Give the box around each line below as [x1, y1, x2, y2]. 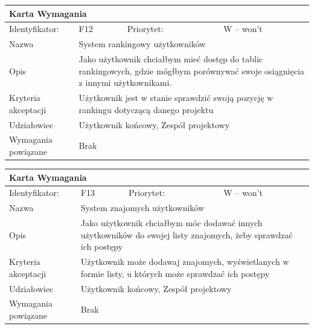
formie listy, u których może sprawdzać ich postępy [80, 267, 270, 279]
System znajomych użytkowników [80, 201, 205, 214]
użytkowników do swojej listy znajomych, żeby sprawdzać [80, 228, 293, 241]
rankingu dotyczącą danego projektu [78, 103, 214, 116]
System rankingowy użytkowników [78, 37, 206, 50]
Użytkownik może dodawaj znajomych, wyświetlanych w [80, 255, 289, 268]
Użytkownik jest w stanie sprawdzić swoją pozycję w [78, 91, 274, 104]
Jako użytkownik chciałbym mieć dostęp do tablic [78, 53, 263, 65]
